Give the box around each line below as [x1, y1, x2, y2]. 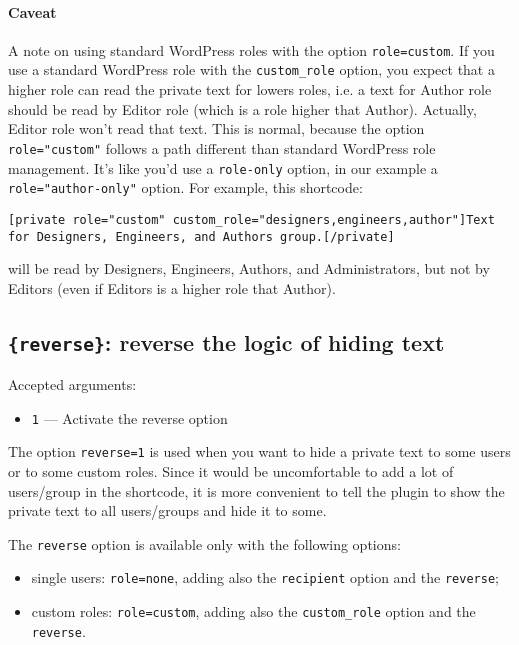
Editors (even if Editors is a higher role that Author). [8, 277, 336, 298]
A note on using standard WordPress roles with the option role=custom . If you [8, 39, 495, 60]
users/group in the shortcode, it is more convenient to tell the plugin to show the [8, 480, 505, 501]
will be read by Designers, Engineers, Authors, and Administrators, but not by [8, 258, 490, 279]
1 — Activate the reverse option [31, 407, 228, 428]
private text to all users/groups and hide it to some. [8, 500, 327, 521]
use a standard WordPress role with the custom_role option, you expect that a [8, 59, 495, 80]
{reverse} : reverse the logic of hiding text [8, 326, 445, 357]
